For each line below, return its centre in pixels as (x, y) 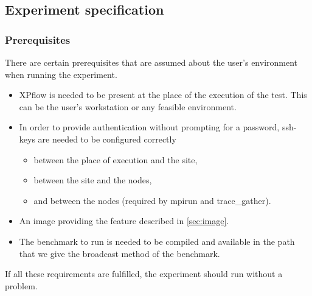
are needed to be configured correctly (107, 139)
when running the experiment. (61, 74)
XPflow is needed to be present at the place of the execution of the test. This (163, 95)
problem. (21, 285)
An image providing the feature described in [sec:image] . (124, 221)
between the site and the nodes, (93, 180)
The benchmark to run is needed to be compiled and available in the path (157, 241)
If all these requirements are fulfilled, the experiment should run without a (144, 274)
